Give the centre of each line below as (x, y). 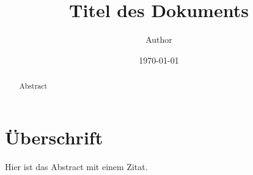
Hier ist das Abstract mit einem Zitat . (76, 166)
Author (159, 39)
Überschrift (54, 137)
